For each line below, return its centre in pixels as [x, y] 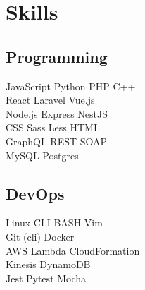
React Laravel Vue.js [50, 100]
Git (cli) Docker [40, 236]
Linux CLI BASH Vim [54, 223]
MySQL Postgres [42, 155]
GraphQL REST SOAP [57, 141]
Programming [57, 56]
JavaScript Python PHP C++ [71, 86]
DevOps [35, 193]
